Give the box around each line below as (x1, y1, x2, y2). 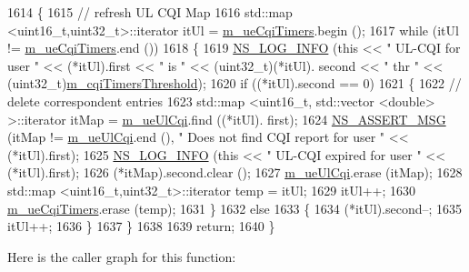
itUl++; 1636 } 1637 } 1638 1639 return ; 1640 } (7, 217, 275, 236)
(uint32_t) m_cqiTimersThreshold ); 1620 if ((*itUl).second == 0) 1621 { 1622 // (7, 74, 462, 93)
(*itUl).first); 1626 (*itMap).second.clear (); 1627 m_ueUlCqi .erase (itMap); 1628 (7, 163, 463, 182)
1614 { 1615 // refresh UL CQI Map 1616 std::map (7, 3, 293, 21)
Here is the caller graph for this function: (7, 247, 236, 266)
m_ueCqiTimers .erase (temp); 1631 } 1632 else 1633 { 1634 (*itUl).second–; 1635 (7, 198, 463, 217)
